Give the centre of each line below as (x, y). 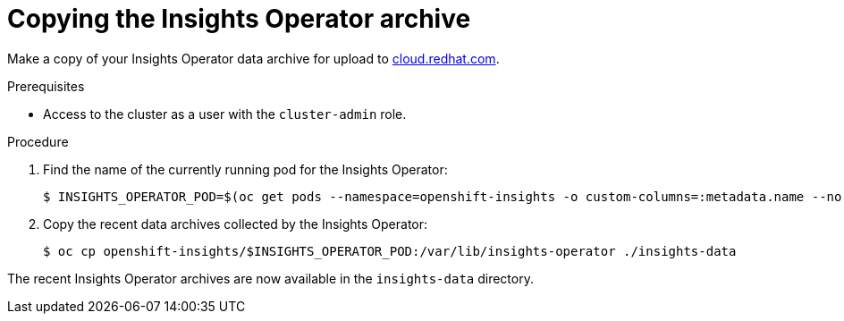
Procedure (38, 141)
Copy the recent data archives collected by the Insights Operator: (236, 224)
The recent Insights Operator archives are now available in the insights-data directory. (270, 278)
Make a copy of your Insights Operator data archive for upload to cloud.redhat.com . (253, 58)
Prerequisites (46, 86)
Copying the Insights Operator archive (239, 19)
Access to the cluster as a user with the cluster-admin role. (225, 114)
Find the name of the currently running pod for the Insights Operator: (245, 169)
